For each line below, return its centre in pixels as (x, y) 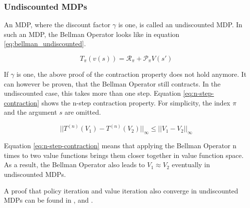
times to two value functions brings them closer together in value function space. (124, 155)
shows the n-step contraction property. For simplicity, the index (136, 102)
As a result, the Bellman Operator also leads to (75, 165)
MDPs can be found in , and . (49, 200)
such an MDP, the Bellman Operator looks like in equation (92, 34)
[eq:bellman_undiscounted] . (45, 43)
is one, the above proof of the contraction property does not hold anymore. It (131, 74)
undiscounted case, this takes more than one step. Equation (92, 93)
